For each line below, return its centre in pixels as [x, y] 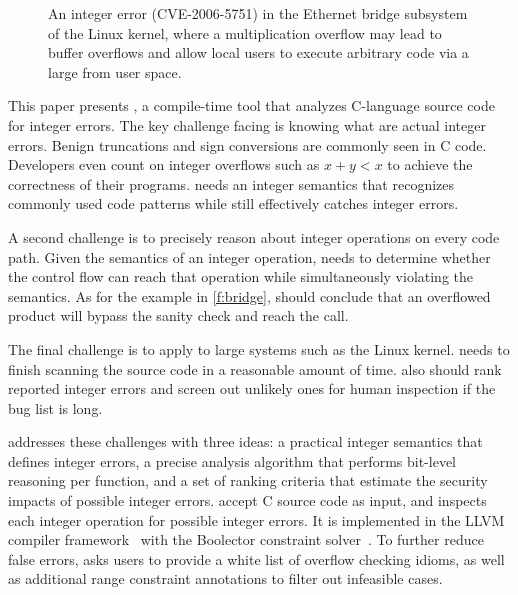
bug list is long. [55, 407]
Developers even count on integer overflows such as [164, 164]
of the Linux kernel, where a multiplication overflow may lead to [245, 32]
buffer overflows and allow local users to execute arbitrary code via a [258, 52]
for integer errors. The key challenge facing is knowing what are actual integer [247, 124]
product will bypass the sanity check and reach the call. [178, 315]
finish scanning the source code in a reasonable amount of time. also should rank [255, 368]
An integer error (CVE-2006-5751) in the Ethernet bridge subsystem [258, 13]
